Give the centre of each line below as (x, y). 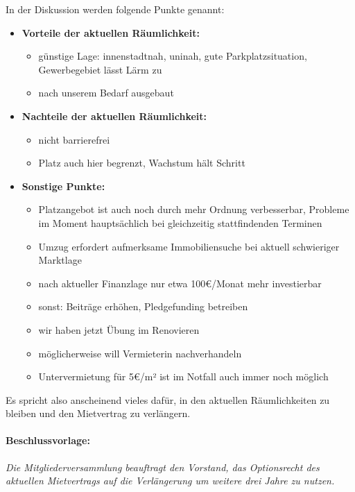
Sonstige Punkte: (63, 186)
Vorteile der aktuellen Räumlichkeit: (111, 32)
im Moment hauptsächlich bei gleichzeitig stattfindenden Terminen (180, 222)
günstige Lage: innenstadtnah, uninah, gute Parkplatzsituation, (173, 56)
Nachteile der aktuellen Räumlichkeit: (114, 116)
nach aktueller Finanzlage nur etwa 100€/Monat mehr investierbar (180, 283)
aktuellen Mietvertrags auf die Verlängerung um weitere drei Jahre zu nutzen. (170, 481)
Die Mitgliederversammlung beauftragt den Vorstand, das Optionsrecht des (163, 467)
